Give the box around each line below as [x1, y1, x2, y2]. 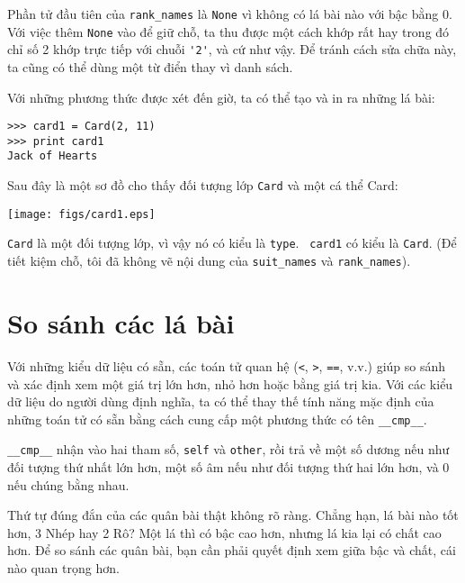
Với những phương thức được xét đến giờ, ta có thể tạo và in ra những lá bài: [7, 87, 435, 106]
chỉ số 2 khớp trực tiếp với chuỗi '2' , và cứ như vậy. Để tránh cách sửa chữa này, [7, 40, 457, 59]
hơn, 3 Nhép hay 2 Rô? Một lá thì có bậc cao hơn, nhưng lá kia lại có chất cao [7, 523, 442, 542]
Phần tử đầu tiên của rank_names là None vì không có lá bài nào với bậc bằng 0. [7, 5, 452, 23]
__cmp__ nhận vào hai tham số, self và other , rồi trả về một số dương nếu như [7, 440, 450, 459]
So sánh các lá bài [7, 304, 235, 341]
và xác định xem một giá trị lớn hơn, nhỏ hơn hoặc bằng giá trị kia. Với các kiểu [7, 374, 453, 393]
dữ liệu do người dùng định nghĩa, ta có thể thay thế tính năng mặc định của [7, 392, 434, 411]
